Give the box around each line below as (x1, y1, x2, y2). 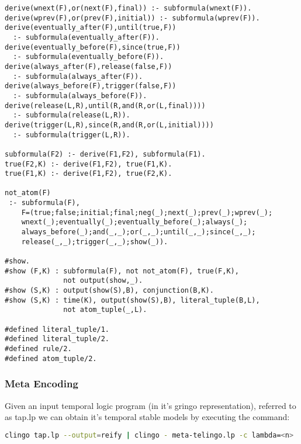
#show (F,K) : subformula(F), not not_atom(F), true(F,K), (5, 266, 239, 275)
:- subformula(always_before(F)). (13, 91, 147, 100)
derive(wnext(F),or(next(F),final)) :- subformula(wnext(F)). (5, 4, 252, 12)
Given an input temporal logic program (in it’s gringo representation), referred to (5, 399, 296, 411)
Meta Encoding (5, 376, 78, 391)
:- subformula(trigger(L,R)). (13, 130, 130, 139)
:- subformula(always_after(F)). (13, 72, 143, 81)
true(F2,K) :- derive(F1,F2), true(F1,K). (5, 159, 172, 168)
